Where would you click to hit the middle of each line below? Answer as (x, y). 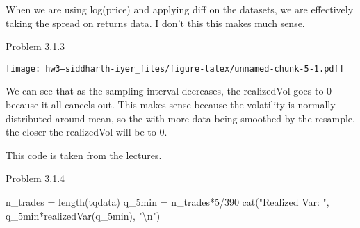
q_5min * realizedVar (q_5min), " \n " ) (83, 215)
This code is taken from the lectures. (84, 155)
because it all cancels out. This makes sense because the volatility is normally (171, 105)
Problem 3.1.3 (35, 46)
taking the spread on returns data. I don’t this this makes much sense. (155, 23)
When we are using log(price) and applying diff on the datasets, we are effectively (180, 9)
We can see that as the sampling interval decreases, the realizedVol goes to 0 (169, 91)
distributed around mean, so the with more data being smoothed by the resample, (180, 118)
